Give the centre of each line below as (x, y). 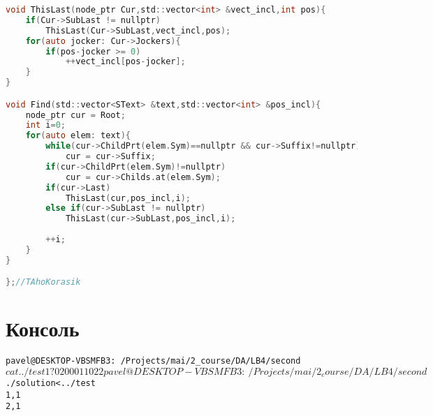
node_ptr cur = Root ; (75, 115)
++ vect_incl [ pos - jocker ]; (125, 62)
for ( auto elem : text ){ (78, 136)
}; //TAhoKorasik (43, 282)
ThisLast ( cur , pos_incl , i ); (128, 198)
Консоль (43, 328)
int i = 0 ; (45, 125)
